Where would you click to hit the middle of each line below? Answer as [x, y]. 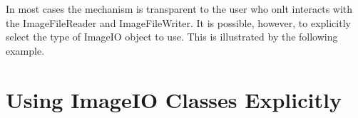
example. [25, 50]
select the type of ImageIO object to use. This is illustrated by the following [172, 37]
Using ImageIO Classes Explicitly [174, 99]
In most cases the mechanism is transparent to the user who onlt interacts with [179, 9]
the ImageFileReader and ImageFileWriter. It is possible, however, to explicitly [178, 22]
